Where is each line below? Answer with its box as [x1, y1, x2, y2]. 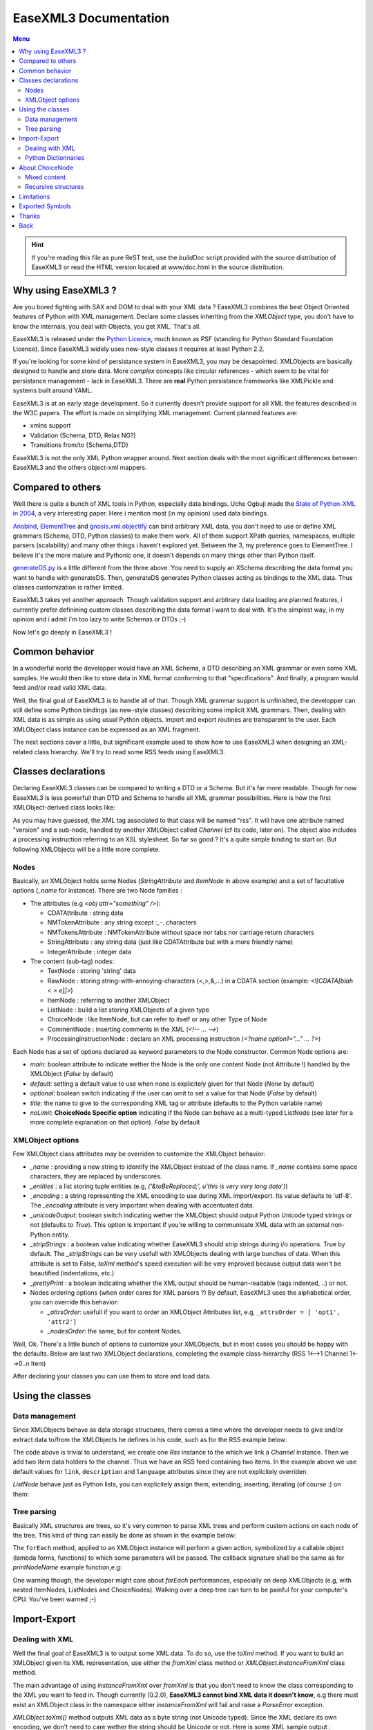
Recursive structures [25, 183, 84, 191]
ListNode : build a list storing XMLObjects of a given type [47, 1005, 210, 1014]
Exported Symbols [19, 202, 72, 210]
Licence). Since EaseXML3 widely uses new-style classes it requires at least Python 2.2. [12, 345, 265, 353]
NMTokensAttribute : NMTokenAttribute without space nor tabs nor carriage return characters [47, 928, 314, 936]
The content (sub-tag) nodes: [30, 957, 115, 965]
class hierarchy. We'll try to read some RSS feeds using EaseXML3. [34, 747, 225, 756]
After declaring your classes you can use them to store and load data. [12, 1372, 211, 1381]
